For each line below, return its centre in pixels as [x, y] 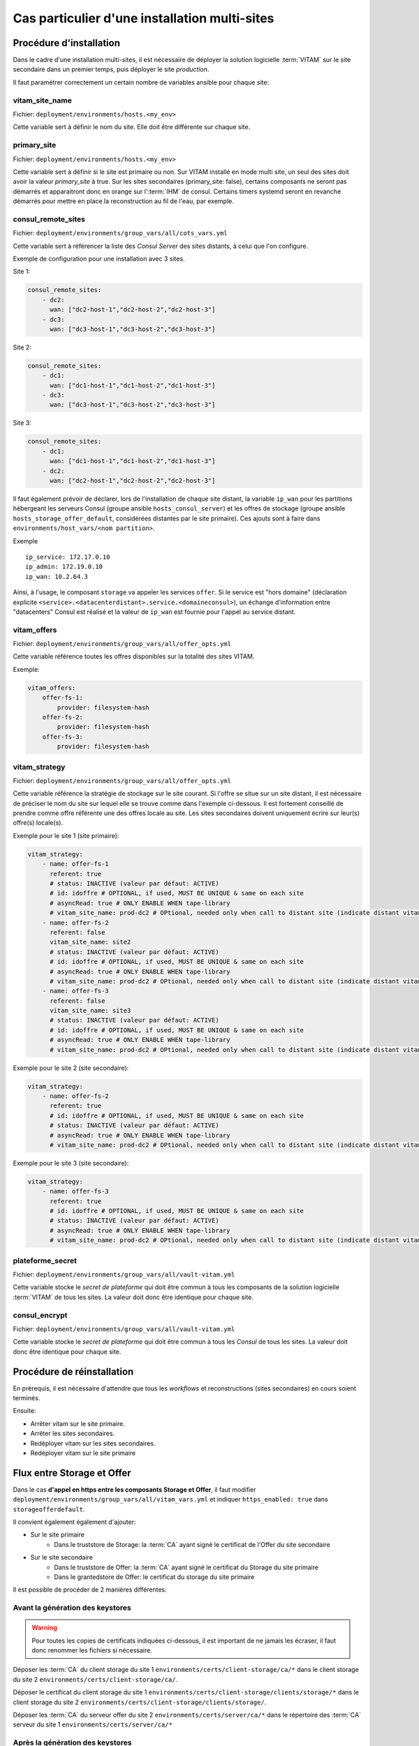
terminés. [27, 1397]
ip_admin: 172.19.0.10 [64, 567]
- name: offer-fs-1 [76, 864]
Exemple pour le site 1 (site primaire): [66, 835]
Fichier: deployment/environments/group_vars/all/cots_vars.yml [120, 233]
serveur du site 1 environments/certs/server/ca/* [93, 1724]
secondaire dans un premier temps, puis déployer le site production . [111, 69]
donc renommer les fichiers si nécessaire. [92, 1650]
